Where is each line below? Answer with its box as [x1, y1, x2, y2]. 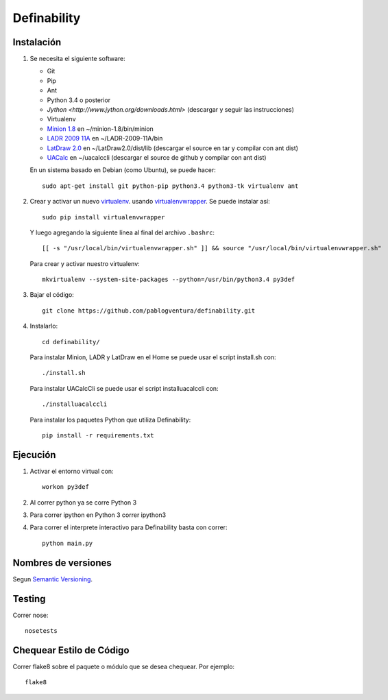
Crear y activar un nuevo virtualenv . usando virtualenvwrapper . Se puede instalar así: [29, 197, 270, 206]
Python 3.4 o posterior [47, 96, 111, 104]
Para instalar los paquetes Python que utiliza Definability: [29, 415, 191, 424]
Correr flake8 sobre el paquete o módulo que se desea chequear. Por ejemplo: [12, 662, 235, 671]
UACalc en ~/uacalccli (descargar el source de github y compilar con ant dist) [47, 153, 267, 161]
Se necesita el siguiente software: [29, 55, 126, 63]
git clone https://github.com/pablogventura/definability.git [42, 306, 256, 315]
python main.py [42, 539, 93, 547]
